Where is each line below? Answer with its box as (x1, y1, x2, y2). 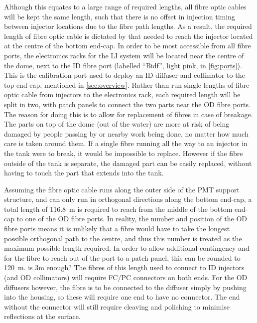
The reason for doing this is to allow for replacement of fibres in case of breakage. (4, 109, 253, 119)
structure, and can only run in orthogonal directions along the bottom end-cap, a (4, 194, 252, 204)
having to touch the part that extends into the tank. (4, 167, 164, 178)
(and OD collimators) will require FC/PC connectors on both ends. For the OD (4, 272, 248, 283)
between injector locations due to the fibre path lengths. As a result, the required (4, 21, 252, 31)
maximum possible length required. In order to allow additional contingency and (4, 243, 250, 253)
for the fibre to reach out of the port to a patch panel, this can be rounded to (4, 252, 241, 263)
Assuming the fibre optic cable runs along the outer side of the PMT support (4, 184, 240, 194)
